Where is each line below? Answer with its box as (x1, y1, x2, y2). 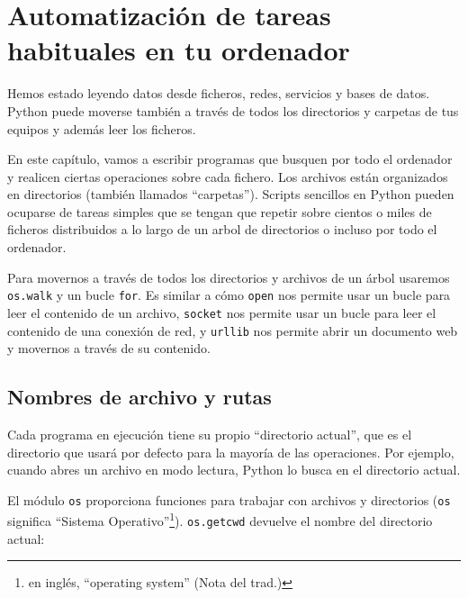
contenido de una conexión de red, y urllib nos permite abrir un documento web (7, 321, 458, 340)
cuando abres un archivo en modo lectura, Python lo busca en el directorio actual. (7, 460, 461, 479)
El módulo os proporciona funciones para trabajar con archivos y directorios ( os (7, 490, 451, 509)
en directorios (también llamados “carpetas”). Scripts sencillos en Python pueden (7, 185, 454, 204)
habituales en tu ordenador (7, 32, 350, 68)
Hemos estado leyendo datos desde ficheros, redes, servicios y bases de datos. (7, 84, 430, 103)
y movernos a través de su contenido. (7, 339, 211, 358)
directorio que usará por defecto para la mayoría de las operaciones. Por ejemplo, (7, 442, 454, 461)
